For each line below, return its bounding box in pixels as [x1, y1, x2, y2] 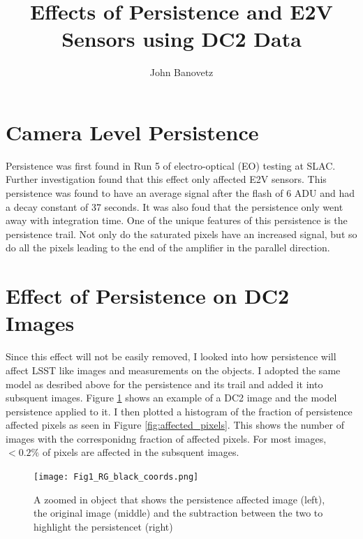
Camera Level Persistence [6, 117, 259, 146]
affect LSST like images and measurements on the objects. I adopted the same [6, 362, 341, 377]
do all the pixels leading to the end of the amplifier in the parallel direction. [6, 240, 330, 255]
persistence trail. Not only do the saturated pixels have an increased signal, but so [6, 226, 357, 241]
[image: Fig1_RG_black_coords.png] [34, 472, 199, 482]
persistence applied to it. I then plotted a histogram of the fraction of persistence [6, 404, 353, 418]
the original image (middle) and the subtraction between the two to [34, 505, 323, 520]
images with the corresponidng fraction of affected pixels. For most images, [6, 431, 327, 445]
